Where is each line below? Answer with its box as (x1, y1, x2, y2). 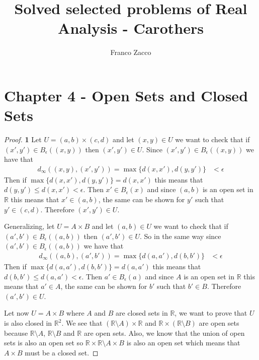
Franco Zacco (110, 47, 151, 57)
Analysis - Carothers (58, 18, 204, 38)
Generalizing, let (4, 221, 55, 231)
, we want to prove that (175, 308, 247, 318)
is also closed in (4, 318, 52, 328)
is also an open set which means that (126, 337, 240, 348)
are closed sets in (116, 308, 168, 318)
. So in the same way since (140, 230, 221, 241)
